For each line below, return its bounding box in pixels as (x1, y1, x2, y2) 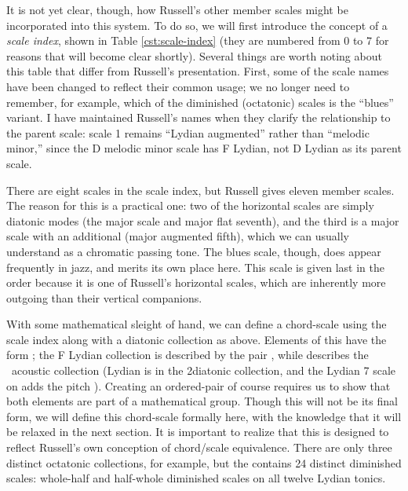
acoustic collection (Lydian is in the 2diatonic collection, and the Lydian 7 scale (11, 362, 396, 379)
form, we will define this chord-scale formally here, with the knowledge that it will (6, 408, 402, 424)
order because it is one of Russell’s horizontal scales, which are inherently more (6, 274, 386, 291)
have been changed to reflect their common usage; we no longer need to (6, 78, 350, 94)
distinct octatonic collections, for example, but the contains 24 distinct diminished (6, 454, 402, 471)
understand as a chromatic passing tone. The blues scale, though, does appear (6, 243, 381, 259)
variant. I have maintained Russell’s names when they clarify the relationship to (6, 109, 391, 126)
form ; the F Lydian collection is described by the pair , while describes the (6, 346, 369, 363)
